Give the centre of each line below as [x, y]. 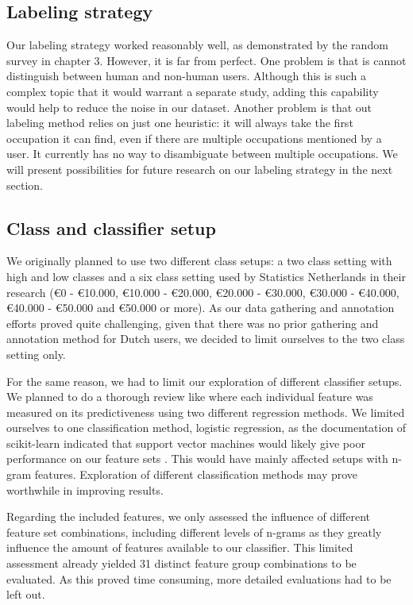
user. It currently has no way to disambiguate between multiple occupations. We [202, 154]
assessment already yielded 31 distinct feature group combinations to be [181, 563]
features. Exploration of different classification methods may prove [196, 474]
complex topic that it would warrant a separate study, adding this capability [193, 91]
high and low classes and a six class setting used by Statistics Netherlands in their [206, 276]
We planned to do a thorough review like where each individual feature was [190, 397]
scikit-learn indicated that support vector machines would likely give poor [186, 443]
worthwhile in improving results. [85, 489]
